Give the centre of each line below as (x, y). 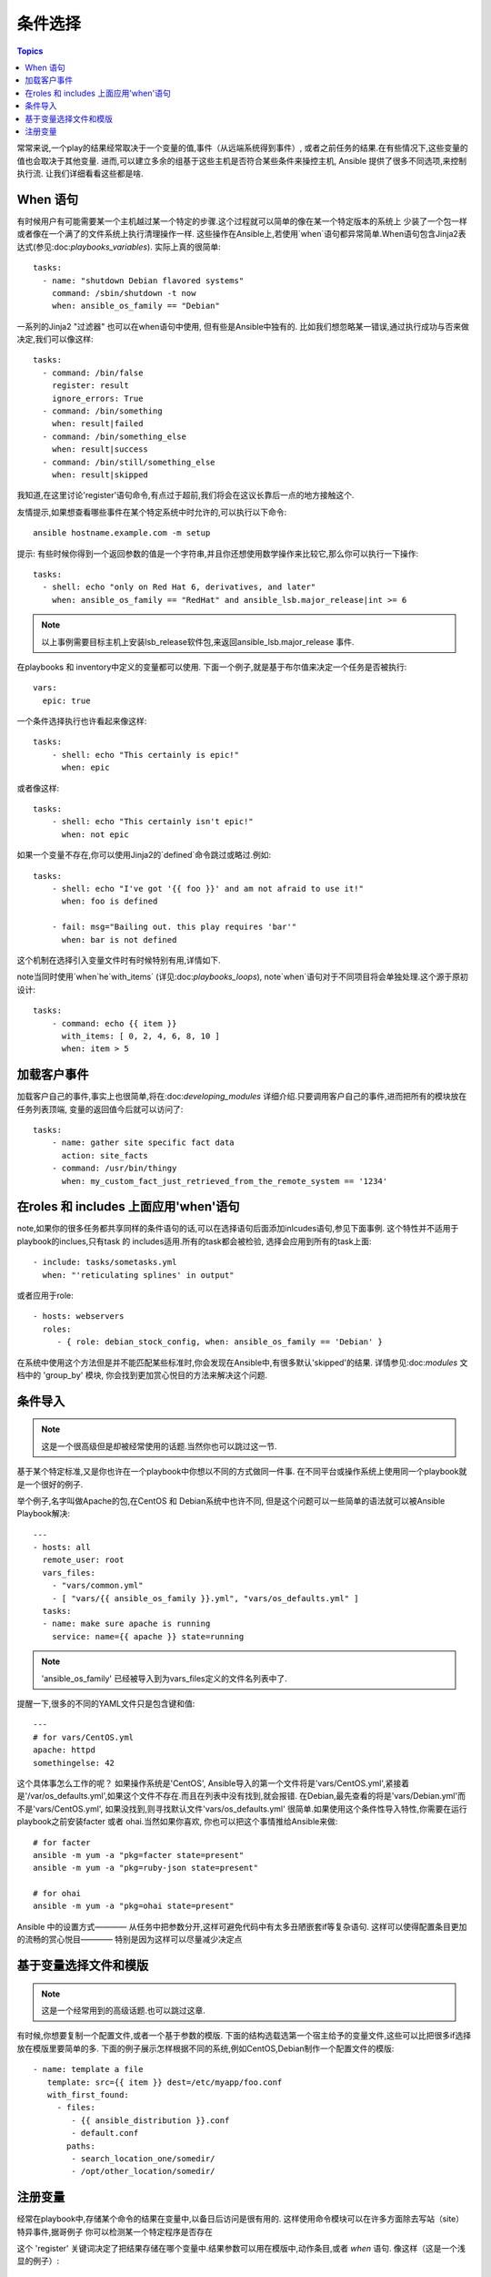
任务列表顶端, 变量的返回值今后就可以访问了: (100, 1109)
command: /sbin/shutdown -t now (124, 293)
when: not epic (95, 834)
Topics (30, 51)
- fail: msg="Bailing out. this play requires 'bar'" (174, 927)
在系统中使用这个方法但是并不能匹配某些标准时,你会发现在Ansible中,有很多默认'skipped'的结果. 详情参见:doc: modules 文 (242, 1363)
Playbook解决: (44, 1514)
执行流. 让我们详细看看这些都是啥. (80, 174)
